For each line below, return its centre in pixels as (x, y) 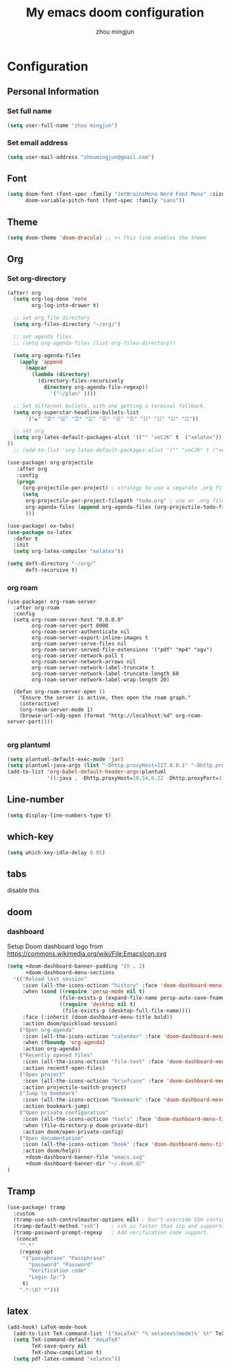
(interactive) (39, 704)
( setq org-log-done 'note (50, 299)
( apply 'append (41, 362)
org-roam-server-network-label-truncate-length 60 (105, 674)
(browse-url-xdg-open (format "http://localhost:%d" (96, 716)
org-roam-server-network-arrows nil (84, 662)
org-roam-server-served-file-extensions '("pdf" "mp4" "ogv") (122, 650)
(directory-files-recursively (81, 381)
